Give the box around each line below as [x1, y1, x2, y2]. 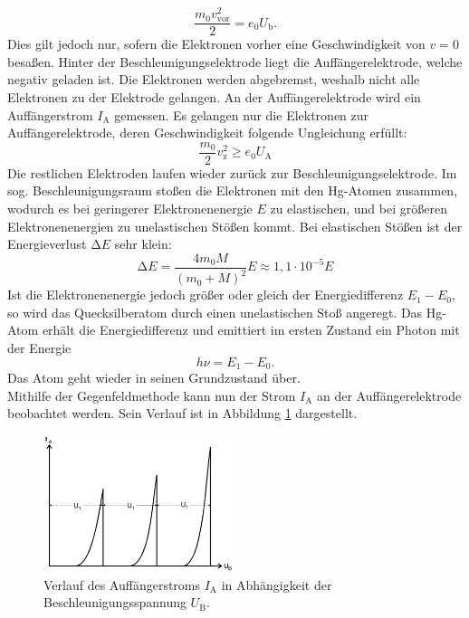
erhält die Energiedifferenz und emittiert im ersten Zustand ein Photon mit [42, 320, 460, 339]
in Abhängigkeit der [221, 575, 332, 594]
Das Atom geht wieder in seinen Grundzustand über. [7, 367, 301, 386]
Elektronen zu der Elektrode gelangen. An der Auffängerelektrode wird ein [7, 87, 421, 106]
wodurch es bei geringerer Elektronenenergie [7, 198, 253, 217]
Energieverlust [7, 234, 87, 253]
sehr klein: [114, 234, 172, 253]
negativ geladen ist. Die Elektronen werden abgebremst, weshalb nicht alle [7, 70, 420, 89]
